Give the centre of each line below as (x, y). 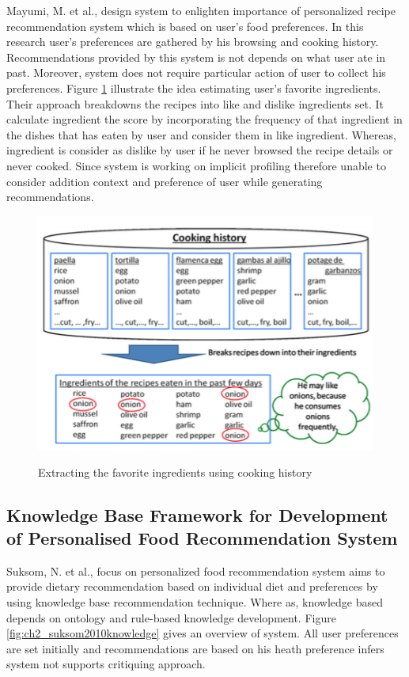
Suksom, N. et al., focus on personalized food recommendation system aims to (196, 571)
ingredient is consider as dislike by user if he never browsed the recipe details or (200, 150)
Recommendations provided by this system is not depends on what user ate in (196, 57)
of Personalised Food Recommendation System (202, 537)
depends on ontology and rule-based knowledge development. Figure (171, 617)
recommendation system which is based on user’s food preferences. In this (185, 26)
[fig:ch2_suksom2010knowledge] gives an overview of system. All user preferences (203, 633)
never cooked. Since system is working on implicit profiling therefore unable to (196, 165)
